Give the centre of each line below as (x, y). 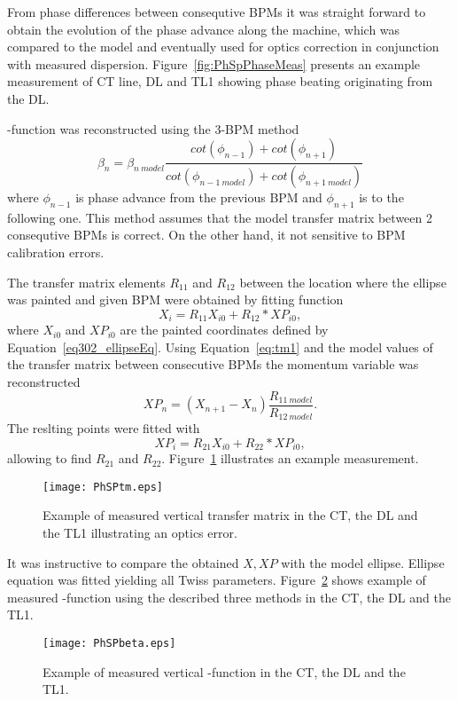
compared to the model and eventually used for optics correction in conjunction (223, 47)
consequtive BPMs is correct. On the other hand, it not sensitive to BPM (206, 235)
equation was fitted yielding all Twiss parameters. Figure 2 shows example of (217, 580)
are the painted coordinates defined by (224, 330)
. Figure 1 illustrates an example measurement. (290, 458)
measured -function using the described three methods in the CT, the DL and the (229, 597)
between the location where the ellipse (343, 282)
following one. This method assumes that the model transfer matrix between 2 (220, 217)
